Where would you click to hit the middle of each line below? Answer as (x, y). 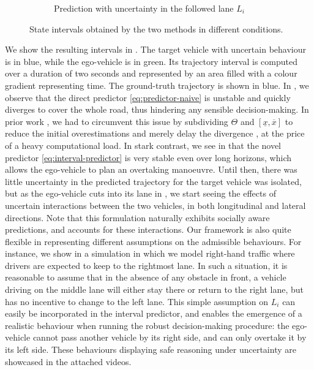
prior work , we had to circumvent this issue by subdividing (117, 121)
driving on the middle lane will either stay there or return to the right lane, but (155, 289)
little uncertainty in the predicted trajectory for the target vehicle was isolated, (153, 181)
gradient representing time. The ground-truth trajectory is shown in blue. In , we (157, 85)
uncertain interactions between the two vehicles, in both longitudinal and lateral (155, 205)
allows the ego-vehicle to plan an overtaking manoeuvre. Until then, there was (151, 169)
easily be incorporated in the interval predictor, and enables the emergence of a (154, 313)
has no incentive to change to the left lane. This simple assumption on (137, 301)
